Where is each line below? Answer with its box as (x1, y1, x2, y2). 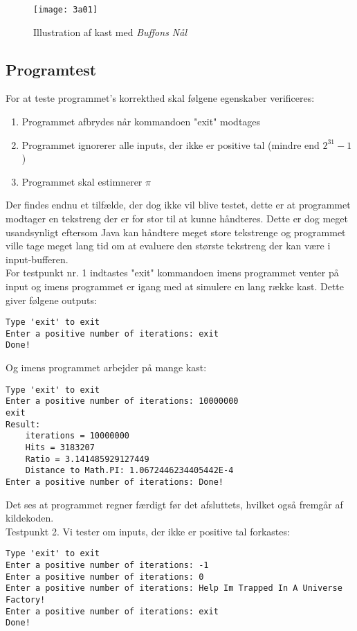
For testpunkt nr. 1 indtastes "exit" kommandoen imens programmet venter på (6, 265, 339, 280)
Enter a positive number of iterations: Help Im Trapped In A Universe (6, 583, 342, 594)
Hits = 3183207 (25, 443, 95, 453)
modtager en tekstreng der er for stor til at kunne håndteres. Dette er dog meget (6, 211, 348, 226)
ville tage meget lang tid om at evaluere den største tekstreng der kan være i (6, 238, 331, 253)
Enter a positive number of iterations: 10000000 (6, 396, 239, 407)
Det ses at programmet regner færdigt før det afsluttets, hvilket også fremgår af (6, 497, 343, 511)
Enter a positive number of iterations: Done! (6, 477, 223, 487)
